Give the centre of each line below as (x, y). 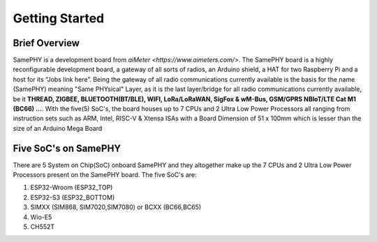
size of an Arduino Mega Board (58, 128)
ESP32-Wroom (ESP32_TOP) (72, 187)
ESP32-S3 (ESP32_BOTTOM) (73, 197)
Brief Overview (46, 43)
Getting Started (59, 18)
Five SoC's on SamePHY (67, 148)
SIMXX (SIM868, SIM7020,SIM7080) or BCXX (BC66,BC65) (116, 207)
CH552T (43, 227)
